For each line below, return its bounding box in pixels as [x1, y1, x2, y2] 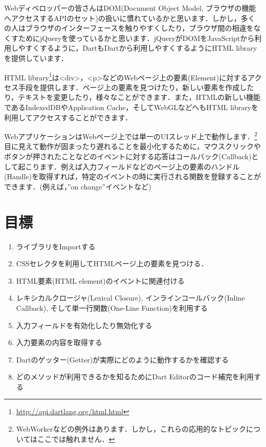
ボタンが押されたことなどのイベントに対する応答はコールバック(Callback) [4, 151, 252, 162]
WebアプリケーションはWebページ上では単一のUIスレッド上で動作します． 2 [4, 130, 257, 141]
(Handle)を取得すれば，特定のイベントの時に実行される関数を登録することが [4, 171, 261, 182]
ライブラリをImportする [16, 241, 96, 251]
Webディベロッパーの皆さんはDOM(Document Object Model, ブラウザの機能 [4, 3, 256, 13]
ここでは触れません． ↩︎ [37, 433, 115, 444]
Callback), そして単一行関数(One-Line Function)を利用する [16, 302, 208, 313]
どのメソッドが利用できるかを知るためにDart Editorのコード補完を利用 [16, 371, 254, 382]
